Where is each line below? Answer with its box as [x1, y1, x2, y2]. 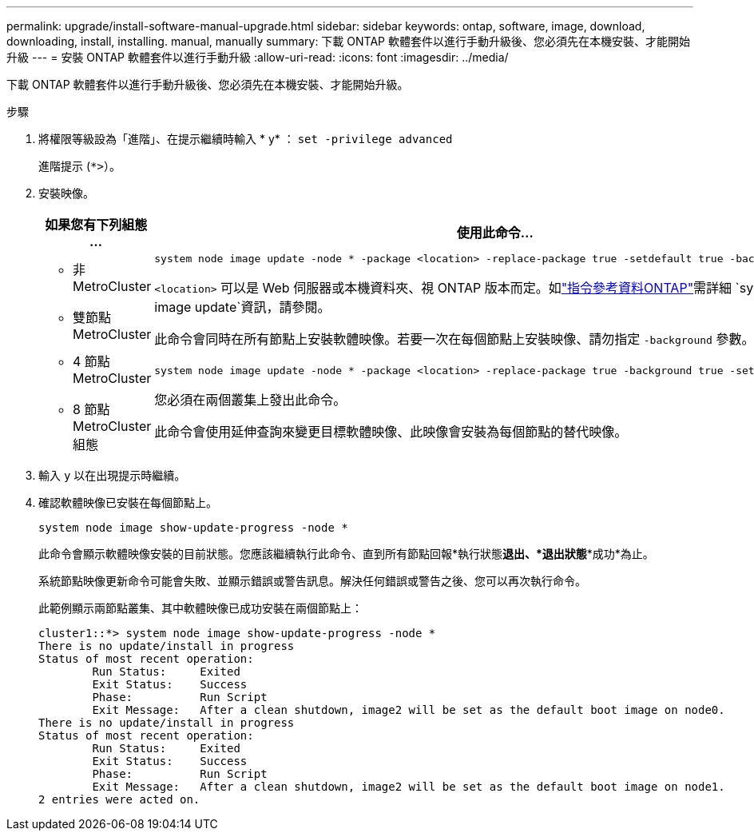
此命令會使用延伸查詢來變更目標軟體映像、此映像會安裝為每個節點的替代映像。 [154, 423, 628, 440]
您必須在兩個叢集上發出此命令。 [154, 391, 347, 408]
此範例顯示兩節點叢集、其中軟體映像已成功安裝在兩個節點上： [38, 601, 363, 615]
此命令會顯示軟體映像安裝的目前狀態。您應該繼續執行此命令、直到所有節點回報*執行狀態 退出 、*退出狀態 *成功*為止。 [38, 547, 654, 560]
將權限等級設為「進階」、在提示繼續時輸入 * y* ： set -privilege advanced [38, 132, 453, 145]
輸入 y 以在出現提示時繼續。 [38, 468, 186, 482]
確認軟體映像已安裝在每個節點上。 [38, 496, 217, 509]
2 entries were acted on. [38, 793, 200, 806]
